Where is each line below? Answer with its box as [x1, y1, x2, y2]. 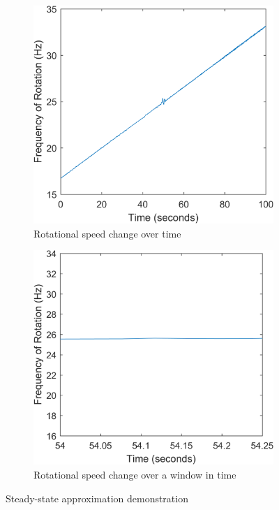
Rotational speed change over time [33, 226, 181, 240]
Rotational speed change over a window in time [33, 467, 236, 481]
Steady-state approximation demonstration [6, 490, 188, 505]
